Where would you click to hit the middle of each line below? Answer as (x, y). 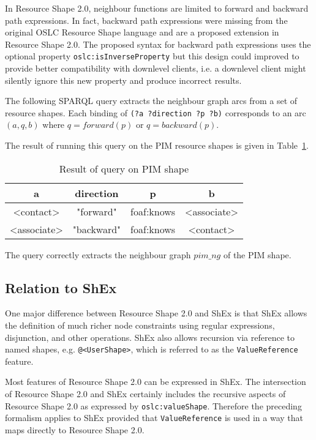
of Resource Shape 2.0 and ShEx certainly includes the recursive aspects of (145, 394)
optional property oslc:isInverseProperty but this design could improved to (152, 56)
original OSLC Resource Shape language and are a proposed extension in (142, 32)
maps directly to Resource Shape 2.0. (75, 429)
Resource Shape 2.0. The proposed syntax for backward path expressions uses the (158, 44)
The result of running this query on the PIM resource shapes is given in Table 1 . (157, 145)
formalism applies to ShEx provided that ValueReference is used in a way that (154, 418)
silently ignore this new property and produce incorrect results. (123, 80)
